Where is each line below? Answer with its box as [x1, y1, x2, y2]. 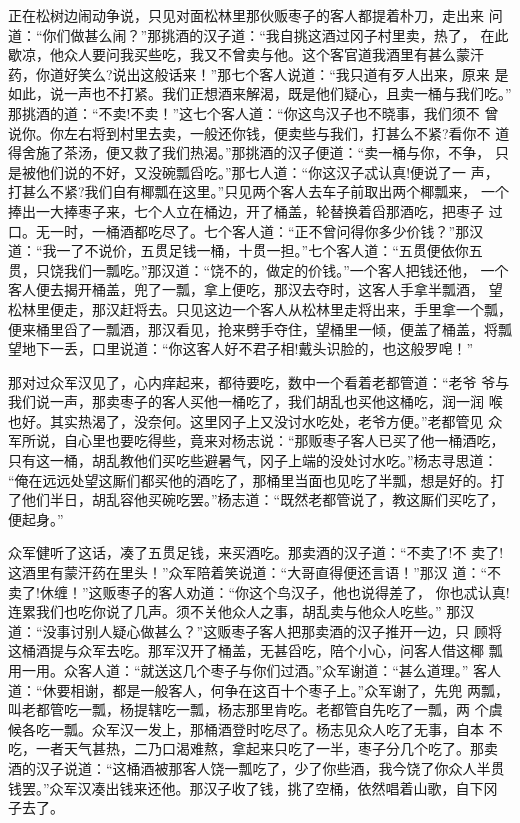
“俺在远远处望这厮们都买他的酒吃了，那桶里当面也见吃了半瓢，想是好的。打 [8, 469, 505, 490]
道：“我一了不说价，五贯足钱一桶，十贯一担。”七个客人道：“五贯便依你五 [8, 240, 483, 261]
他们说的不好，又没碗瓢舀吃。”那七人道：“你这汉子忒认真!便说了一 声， [35, 161, 499, 182]
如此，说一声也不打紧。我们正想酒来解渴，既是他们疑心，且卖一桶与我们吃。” [8, 83, 512, 104]
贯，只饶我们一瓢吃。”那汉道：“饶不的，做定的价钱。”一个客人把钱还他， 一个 [8, 259, 509, 280]
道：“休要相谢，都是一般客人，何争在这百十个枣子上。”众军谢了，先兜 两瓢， [8, 679, 509, 700]
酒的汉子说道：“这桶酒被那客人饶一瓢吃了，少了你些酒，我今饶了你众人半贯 [8, 757, 505, 778]
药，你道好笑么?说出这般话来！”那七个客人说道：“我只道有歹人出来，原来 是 [8, 63, 509, 84]
